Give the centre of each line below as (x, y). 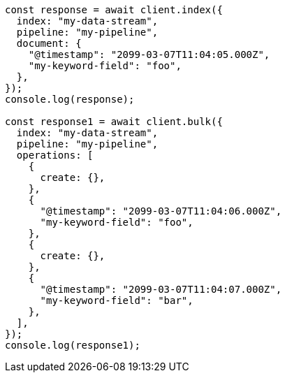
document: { (49, 43)
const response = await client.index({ (114, 10)
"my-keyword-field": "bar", (117, 300)
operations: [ (55, 155)
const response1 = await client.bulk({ (114, 122)
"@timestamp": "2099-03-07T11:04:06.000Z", (161, 211)
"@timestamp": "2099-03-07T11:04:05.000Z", (149, 54)
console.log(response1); (73, 345)
